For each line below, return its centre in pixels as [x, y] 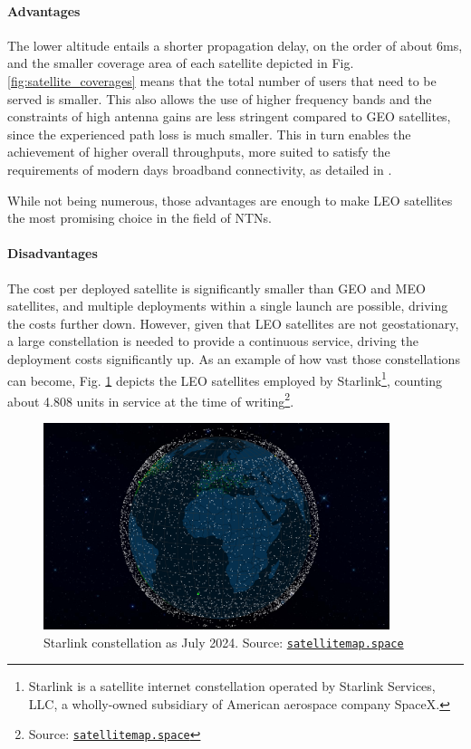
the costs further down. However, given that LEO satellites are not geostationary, [233, 323]
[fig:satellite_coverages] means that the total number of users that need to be [222, 80]
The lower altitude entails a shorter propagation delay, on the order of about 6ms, [235, 45]
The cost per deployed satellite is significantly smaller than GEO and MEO [216, 288]
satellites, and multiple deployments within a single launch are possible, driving [228, 306]
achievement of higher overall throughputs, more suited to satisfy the [199, 152]
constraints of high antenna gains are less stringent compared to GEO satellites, [229, 116]
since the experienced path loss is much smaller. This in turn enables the [209, 134]
